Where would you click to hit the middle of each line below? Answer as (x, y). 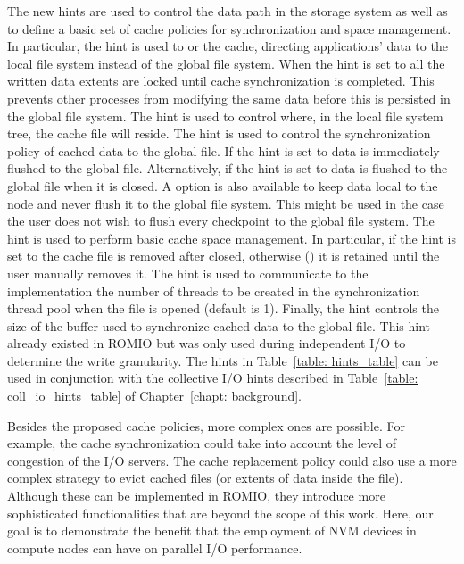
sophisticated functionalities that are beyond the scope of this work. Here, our (220, 513)
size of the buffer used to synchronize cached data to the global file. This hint (219, 325)
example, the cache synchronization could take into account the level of (202, 443)
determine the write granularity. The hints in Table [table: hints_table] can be (223, 360)
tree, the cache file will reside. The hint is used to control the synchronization (219, 133)
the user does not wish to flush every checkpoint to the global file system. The (221, 221)
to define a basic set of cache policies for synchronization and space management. (229, 28)
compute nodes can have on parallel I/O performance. (155, 547)
